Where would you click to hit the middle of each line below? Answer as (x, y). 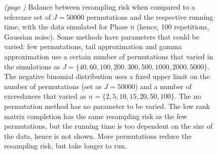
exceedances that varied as (45, 96)
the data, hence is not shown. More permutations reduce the (98, 136)
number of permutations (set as (53, 86)
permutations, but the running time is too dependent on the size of (108, 126)
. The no (188, 96)
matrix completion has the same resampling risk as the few (96, 116)
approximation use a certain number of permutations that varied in (109, 56)
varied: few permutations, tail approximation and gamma (93, 46)
